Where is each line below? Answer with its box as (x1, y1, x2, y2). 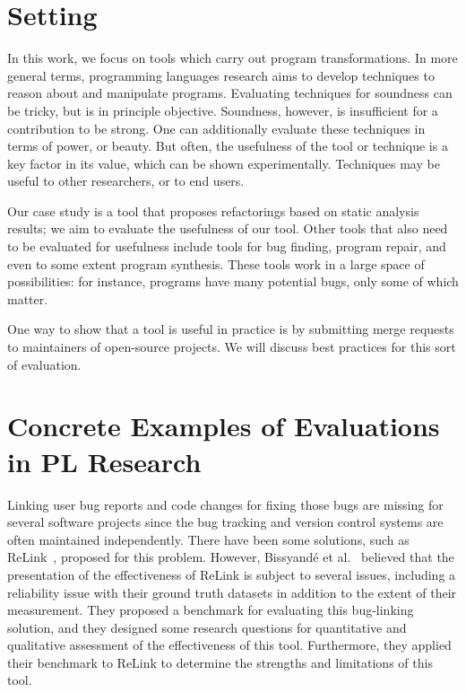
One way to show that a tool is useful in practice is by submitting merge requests (7, 320, 454, 338)
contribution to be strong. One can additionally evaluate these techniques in (7, 118, 426, 137)
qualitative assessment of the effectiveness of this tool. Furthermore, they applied (7, 635, 452, 654)
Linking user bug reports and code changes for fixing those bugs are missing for (7, 495, 444, 513)
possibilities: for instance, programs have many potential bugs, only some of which (7, 272, 459, 291)
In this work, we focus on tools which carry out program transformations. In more (7, 48, 458, 67)
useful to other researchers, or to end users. (7, 171, 245, 190)
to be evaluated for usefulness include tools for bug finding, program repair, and (7, 237, 446, 256)
